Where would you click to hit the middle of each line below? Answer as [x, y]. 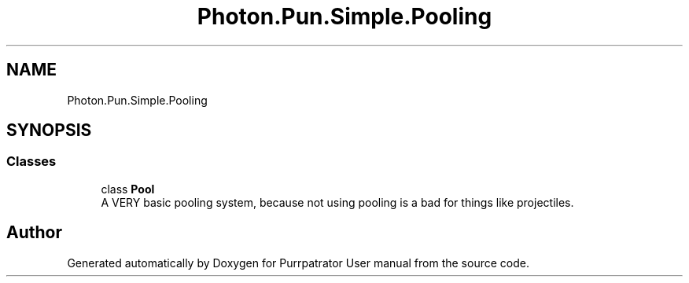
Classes [31, 162]
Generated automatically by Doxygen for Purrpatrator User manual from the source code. [298, 263]
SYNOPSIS [49, 130]
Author [34, 233]
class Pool [128, 189]
